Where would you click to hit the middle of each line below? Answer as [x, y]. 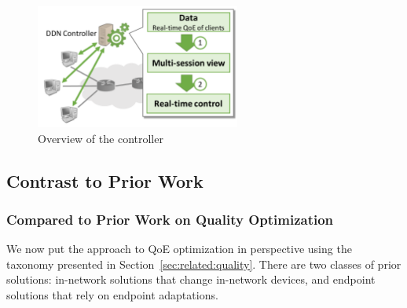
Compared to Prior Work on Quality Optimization [170, 219]
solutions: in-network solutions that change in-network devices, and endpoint [191, 279]
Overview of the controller [101, 138]
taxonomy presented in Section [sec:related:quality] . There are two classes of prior [204, 264]
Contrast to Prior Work [105, 180]
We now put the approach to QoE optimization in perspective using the [179, 249]
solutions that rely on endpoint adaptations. [112, 294]
